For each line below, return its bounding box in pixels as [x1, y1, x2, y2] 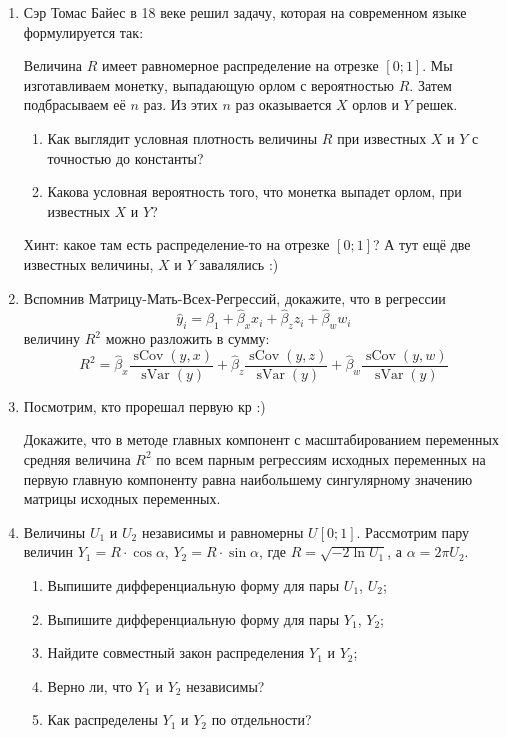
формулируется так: [23, 21, 144, 42]
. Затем [409, 74, 452, 95]
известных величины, [23, 253, 154, 274]
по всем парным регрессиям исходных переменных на [156, 448, 486, 469]
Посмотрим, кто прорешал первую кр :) [23, 395, 266, 416]
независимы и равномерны [141, 521, 304, 542]
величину [23, 328, 81, 349]
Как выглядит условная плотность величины [47, 127, 318, 148]
